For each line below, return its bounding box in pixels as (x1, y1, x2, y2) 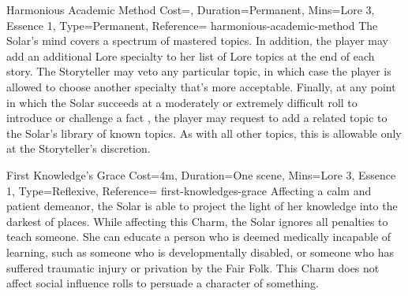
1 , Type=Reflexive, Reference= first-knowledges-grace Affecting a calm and (6, 182, 372, 198)
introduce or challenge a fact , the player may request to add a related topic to (6, 109, 387, 126)
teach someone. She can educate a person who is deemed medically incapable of (6, 228, 391, 245)
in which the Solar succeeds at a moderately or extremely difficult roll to (6, 94, 357, 110)
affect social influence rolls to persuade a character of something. (6, 275, 319, 291)
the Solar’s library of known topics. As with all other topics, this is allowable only (6, 124, 402, 141)
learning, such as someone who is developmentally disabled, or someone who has (6, 243, 394, 260)
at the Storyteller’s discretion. (6, 140, 151, 157)
